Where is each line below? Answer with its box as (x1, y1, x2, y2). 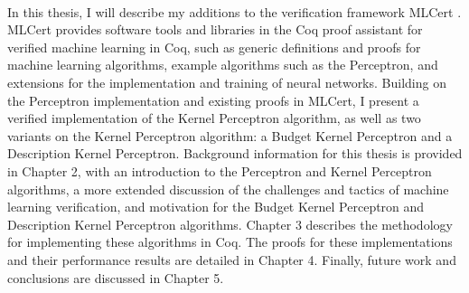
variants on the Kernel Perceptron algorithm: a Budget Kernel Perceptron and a (7, 126, 453, 145)
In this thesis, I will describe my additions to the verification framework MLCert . (7, 2, 462, 21)
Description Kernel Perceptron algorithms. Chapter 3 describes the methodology (7, 214, 453, 233)
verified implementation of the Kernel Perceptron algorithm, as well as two (7, 109, 421, 128)
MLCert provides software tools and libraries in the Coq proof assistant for (7, 20, 423, 39)
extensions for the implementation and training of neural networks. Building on (7, 72, 446, 91)
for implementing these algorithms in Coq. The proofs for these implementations (7, 232, 453, 251)
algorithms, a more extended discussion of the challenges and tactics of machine (7, 179, 449, 198)
